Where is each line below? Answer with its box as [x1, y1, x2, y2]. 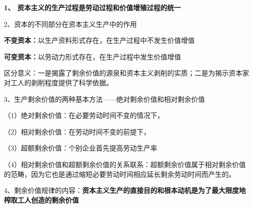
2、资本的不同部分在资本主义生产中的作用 [4, 19, 137, 29]
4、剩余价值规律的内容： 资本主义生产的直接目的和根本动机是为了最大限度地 [4, 185, 246, 195]
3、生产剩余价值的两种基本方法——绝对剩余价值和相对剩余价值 [4, 94, 205, 104]
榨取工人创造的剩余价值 [4, 194, 79, 205]
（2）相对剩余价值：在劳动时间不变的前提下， [4, 126, 150, 136]
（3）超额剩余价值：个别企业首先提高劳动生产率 [4, 143, 157, 153]
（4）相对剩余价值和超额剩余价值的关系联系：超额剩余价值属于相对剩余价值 [4, 159, 246, 169]
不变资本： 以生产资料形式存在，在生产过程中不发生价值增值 [4, 35, 195, 45]
